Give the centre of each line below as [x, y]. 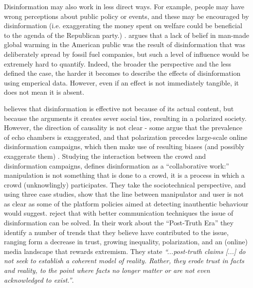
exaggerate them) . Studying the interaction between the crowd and [105, 156]
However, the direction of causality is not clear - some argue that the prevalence [123, 127]
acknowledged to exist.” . [39, 280]
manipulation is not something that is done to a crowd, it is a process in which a [124, 175]
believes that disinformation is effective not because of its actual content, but [119, 108]
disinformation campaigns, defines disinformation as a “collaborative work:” [117, 165]
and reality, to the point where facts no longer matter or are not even [107, 270]
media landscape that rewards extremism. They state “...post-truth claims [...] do [125, 251]
